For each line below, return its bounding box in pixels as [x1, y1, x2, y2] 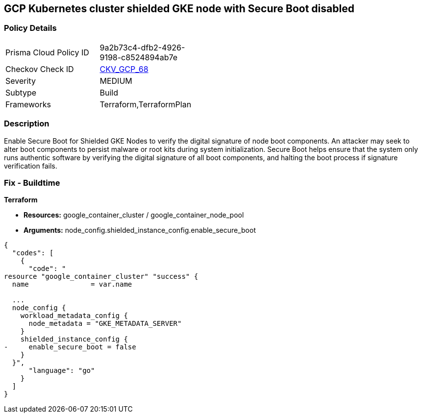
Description [4, 119, 50, 129]
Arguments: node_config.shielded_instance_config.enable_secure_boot [24, 226, 256, 235]
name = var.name [12, 280, 132, 289]
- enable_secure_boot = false [4, 343, 136, 351]
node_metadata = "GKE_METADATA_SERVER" [28, 319, 182, 328]
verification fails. [4, 161, 57, 170]
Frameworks [5, 99, 51, 109]
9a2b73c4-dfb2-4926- [99, 42, 185, 52]
